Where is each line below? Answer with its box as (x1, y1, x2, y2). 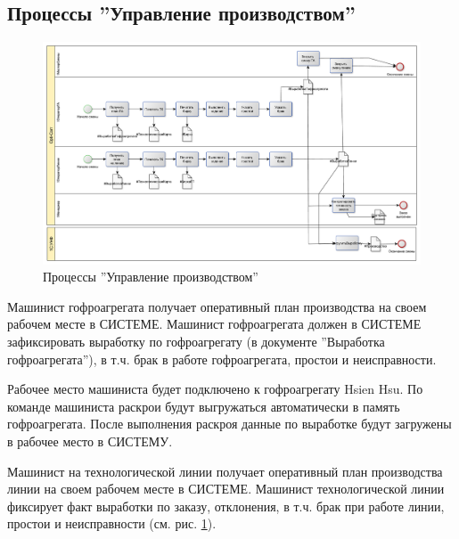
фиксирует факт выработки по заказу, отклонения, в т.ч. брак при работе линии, (7, 496, 445, 515)
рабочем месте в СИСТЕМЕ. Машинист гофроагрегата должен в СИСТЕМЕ (7, 314, 422, 333)
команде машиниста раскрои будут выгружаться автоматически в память (7, 396, 400, 415)
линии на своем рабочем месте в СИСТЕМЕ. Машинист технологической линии (7, 479, 445, 498)
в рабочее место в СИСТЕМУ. (7, 432, 173, 451)
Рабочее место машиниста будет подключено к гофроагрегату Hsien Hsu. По (7, 380, 423, 398)
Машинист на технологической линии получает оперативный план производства (7, 461, 443, 480)
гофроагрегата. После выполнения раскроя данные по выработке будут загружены (7, 414, 452, 433)
